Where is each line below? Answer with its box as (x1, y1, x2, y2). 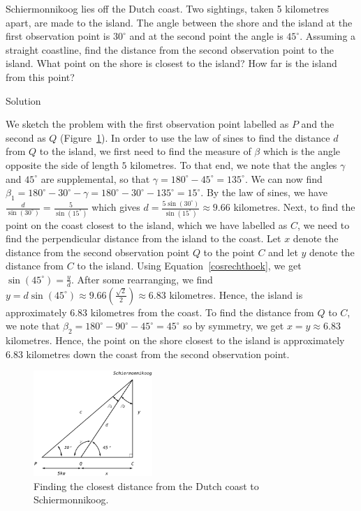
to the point (203, 244, 255, 259)
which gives (91, 200, 140, 214)
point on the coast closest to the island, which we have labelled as (6, 217, 288, 232)
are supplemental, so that (40, 171, 150, 186)
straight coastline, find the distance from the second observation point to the (6, 42, 334, 57)
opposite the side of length (6, 157, 119, 172)
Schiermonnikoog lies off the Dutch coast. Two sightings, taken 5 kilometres (6, 1, 330, 15)
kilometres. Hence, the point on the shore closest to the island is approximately (6, 333, 345, 348)
